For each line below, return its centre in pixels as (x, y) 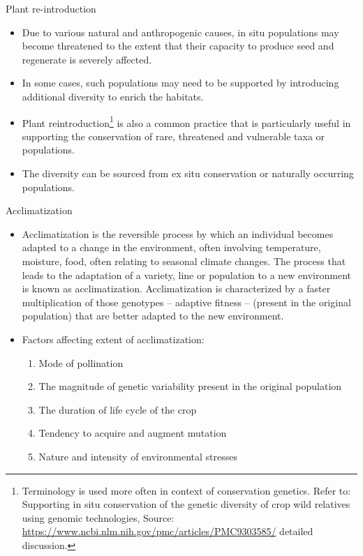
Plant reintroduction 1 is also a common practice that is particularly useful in (186, 121)
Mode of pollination (81, 362)
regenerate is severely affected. (87, 59)
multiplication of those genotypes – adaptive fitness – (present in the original (186, 302)
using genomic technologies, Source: (98, 517)
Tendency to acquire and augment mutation (133, 433)
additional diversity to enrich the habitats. (113, 96)
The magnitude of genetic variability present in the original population (190, 386)
